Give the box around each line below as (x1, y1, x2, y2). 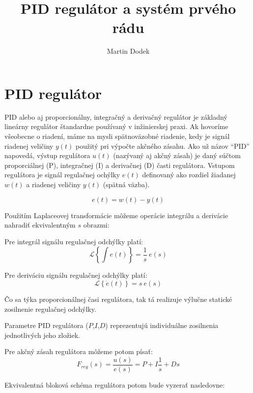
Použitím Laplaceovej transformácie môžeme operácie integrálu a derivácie (4, 210, 228, 220)
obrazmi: (83, 220, 110, 230)
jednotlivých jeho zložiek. (4, 329, 81, 340)
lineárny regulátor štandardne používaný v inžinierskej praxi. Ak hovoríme (4, 121, 228, 131)
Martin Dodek (107, 46, 150, 56)
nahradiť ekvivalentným (4, 220, 76, 230)
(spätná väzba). (103, 179, 150, 189)
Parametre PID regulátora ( (4, 320, 88, 330)
